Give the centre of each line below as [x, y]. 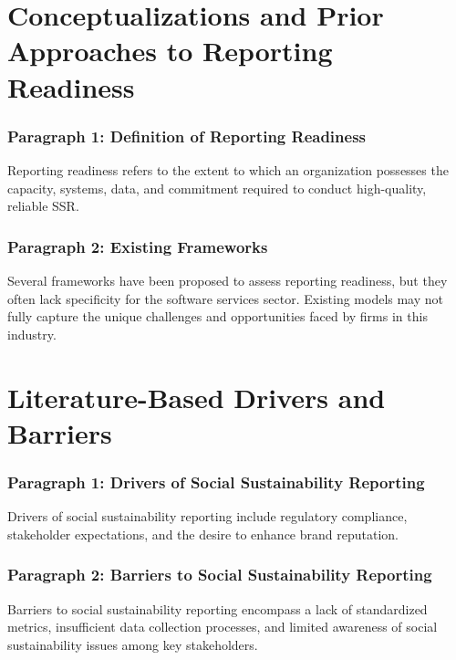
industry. [32, 334]
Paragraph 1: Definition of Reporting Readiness [187, 136]
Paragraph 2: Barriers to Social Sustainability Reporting [220, 575]
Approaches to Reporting [170, 51]
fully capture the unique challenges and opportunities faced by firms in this [218, 316]
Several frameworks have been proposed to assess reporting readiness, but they [228, 280]
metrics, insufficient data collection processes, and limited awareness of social [223, 627]
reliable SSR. [43, 206]
